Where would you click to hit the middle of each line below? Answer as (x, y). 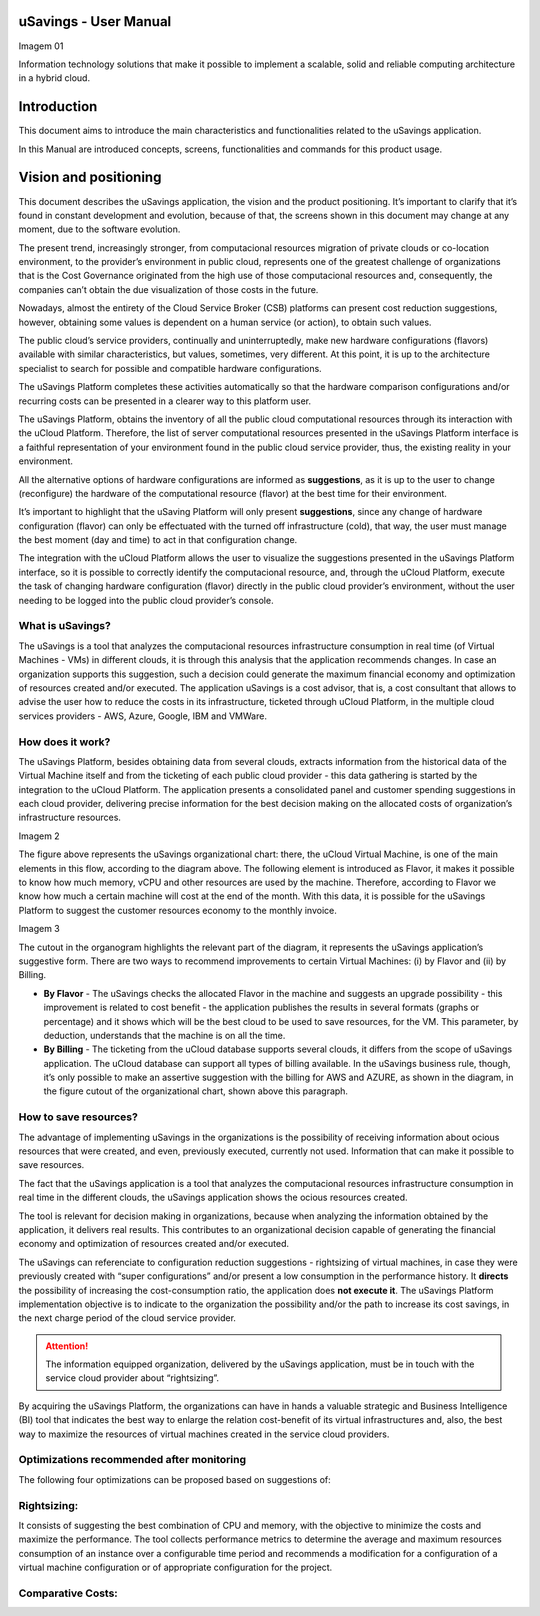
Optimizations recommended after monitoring (132, 1460)
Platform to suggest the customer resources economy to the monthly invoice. (177, 910)
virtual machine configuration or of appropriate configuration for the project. (175, 1567)
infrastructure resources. (70, 817)
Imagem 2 (39, 836)
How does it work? (64, 742)
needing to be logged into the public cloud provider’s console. (146, 600)
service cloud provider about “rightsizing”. (132, 1378)
